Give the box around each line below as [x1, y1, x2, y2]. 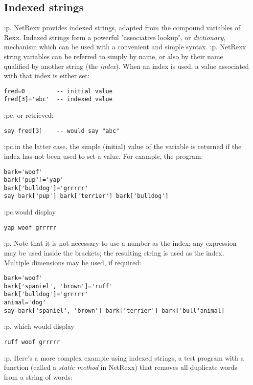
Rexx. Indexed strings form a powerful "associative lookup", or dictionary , [4, 32, 226, 42]
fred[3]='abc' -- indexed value [4, 96, 113, 103]
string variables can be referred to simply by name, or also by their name [4, 51, 223, 61]
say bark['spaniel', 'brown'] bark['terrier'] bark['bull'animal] [4, 307, 225, 314]
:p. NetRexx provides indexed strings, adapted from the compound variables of [4, 22, 240, 33]
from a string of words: [4, 371, 72, 382]
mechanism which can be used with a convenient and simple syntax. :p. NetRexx [4, 42, 246, 52]
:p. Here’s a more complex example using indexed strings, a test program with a [4, 352, 244, 363]
